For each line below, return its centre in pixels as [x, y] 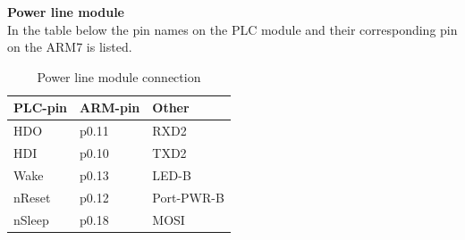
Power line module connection [119, 76]
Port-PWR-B [188, 197]
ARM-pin [110, 108]
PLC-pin [41, 108]
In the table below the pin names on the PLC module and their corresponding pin [232, 29]
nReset [32, 197]
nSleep [31, 219]
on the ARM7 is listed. [70, 47]
